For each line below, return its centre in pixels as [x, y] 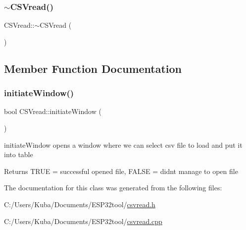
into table [19, 154]
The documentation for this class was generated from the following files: [113, 188]
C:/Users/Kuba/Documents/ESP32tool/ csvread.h [80, 204]
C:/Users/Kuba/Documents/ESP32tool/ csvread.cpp [83, 221]
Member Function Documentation [93, 68]
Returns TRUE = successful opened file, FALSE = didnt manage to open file [121, 171]
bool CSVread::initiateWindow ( [53, 111]
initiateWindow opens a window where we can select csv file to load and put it [123, 144]
